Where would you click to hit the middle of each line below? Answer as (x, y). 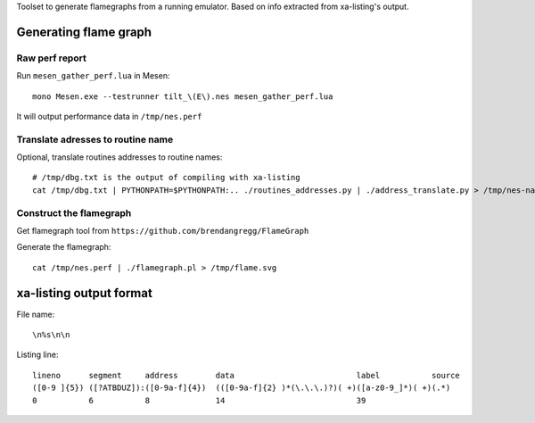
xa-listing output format (85, 293)
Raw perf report (51, 58)
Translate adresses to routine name (95, 139)
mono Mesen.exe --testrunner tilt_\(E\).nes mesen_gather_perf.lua (183, 96)
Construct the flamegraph (74, 212)
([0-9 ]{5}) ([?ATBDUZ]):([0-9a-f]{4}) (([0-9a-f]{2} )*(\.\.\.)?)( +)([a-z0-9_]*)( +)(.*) (242, 388)
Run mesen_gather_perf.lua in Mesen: (93, 76)
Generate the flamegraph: (64, 247)
